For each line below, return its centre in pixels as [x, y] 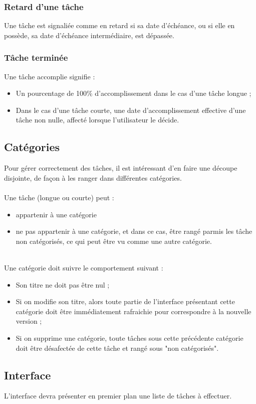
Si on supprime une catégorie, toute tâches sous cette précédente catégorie [130, 338]
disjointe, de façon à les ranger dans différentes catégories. [93, 177]
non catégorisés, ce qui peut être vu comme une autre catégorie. [114, 241]
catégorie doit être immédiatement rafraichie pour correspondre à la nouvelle [134, 311]
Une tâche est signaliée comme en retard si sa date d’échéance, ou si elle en [119, 25]
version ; [29, 321]
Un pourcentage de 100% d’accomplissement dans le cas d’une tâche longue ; [134, 93]
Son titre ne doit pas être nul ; [63, 284]
